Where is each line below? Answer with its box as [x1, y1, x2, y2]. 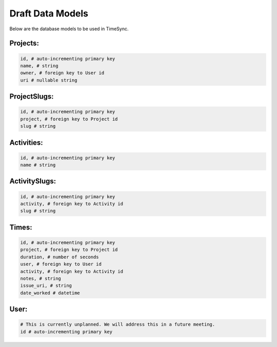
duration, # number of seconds [20, 254, 100, 260]
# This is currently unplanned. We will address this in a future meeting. [20, 321, 215, 327]
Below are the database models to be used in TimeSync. [9, 26, 129, 32]
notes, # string [20, 276, 62, 281]
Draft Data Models [9, 8, 89, 19]
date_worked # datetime [20, 290, 81, 296]
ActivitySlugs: [9, 177, 56, 186]
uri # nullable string [20, 77, 77, 83]
